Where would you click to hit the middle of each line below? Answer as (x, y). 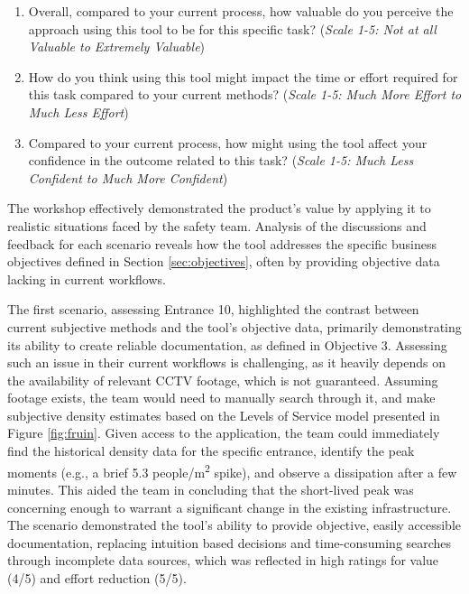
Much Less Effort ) (78, 111)
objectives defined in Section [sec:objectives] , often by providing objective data (224, 261)
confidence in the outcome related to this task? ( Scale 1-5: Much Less (221, 160)
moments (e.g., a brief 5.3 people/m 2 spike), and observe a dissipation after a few (232, 470)
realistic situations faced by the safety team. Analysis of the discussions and (217, 225)
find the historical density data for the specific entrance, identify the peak (211, 451)
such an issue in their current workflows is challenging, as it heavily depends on (227, 362)
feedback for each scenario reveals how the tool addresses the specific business (222, 243)
